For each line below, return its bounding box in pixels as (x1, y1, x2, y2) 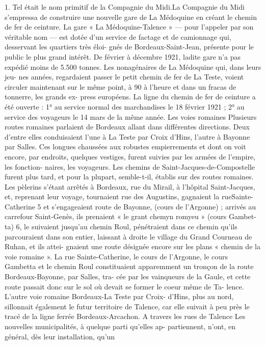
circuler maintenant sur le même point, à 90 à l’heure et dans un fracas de (5, 81, 236, 92)
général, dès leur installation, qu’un (5, 331, 115, 341)
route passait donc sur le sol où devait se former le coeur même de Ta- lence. (5, 281, 244, 291)
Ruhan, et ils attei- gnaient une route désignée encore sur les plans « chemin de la (5, 241, 260, 252)
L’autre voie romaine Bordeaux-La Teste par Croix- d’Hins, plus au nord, (5, 291, 234, 302)
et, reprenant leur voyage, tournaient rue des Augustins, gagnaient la (5, 191, 220, 202)
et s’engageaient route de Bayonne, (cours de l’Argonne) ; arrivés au (43, 201, 256, 211)
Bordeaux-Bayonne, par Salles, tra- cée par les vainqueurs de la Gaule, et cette (5, 271, 251, 282)
